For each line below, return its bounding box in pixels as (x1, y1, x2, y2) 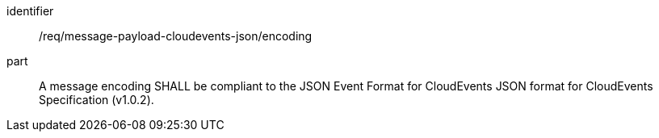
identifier (6, 4, 54, 18)
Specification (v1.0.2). (39, 93, 154, 107)
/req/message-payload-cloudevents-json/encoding (39, 29, 313, 43)
